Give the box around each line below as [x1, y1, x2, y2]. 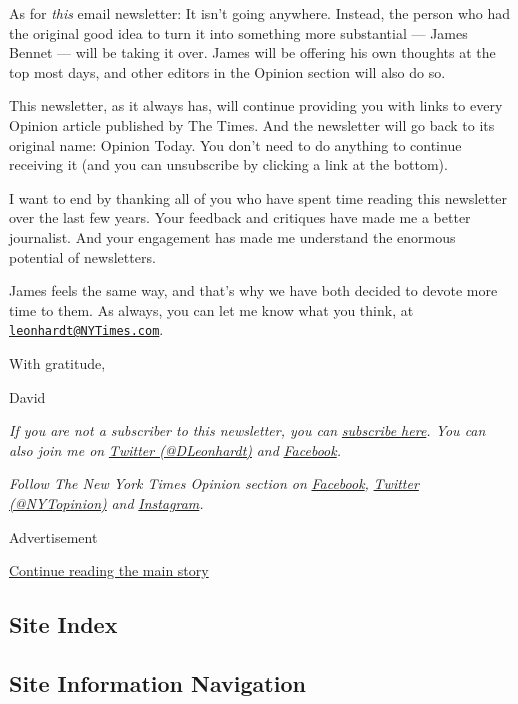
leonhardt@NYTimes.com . [9, 319, 164, 340]
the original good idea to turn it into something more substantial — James [9, 22, 468, 43]
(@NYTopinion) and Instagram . [9, 492, 204, 513]
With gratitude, [9, 352, 106, 373]
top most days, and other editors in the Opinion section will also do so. [9, 61, 446, 82]
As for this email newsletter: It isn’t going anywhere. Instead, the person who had [9, 3, 511, 23]
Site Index [9, 609, 118, 640]
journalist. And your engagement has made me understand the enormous [9, 226, 456, 247]
